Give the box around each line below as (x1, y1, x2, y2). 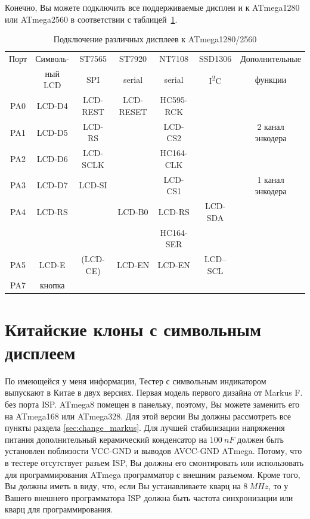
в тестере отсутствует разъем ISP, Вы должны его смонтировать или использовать (5, 456, 304, 468)
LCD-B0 (117, 205, 148, 217)
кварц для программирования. (5, 503, 113, 515)
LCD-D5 (36, 126, 68, 138)
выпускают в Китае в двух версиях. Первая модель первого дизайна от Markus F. (5, 386, 303, 399)
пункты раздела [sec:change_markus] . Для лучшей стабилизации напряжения (5, 421, 285, 434)
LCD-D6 (36, 152, 68, 164)
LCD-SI (79, 179, 107, 191)
